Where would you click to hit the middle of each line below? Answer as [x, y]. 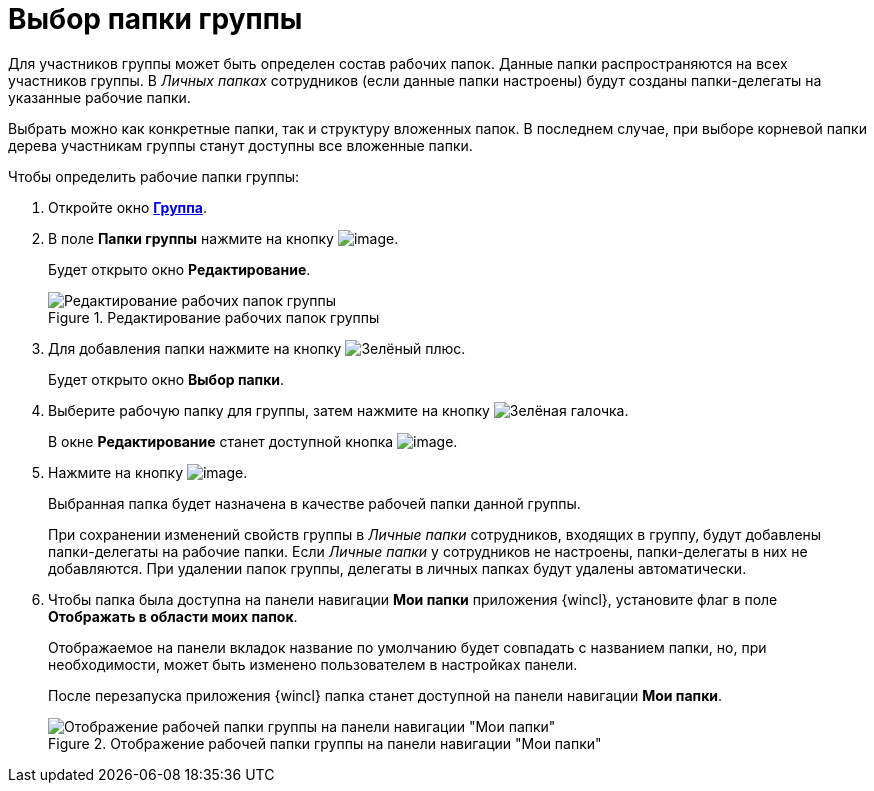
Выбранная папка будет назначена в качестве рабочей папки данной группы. [314, 503]
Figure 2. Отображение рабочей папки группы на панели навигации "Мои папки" [325, 743]
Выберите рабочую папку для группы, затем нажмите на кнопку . [338, 410]
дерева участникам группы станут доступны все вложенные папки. [240, 145]
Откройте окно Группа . [127, 207]
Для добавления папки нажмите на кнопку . [257, 348]
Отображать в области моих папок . [173, 616]
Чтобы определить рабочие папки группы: [154, 176]
